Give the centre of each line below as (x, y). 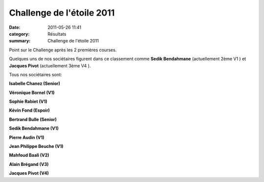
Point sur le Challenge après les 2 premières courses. (63, 50)
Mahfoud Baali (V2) (29, 155)
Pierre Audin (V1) (27, 137)
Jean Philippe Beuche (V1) (36, 146)
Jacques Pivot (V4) (29, 173)
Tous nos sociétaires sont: (35, 74)
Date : (15, 27)
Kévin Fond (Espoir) (29, 110)
